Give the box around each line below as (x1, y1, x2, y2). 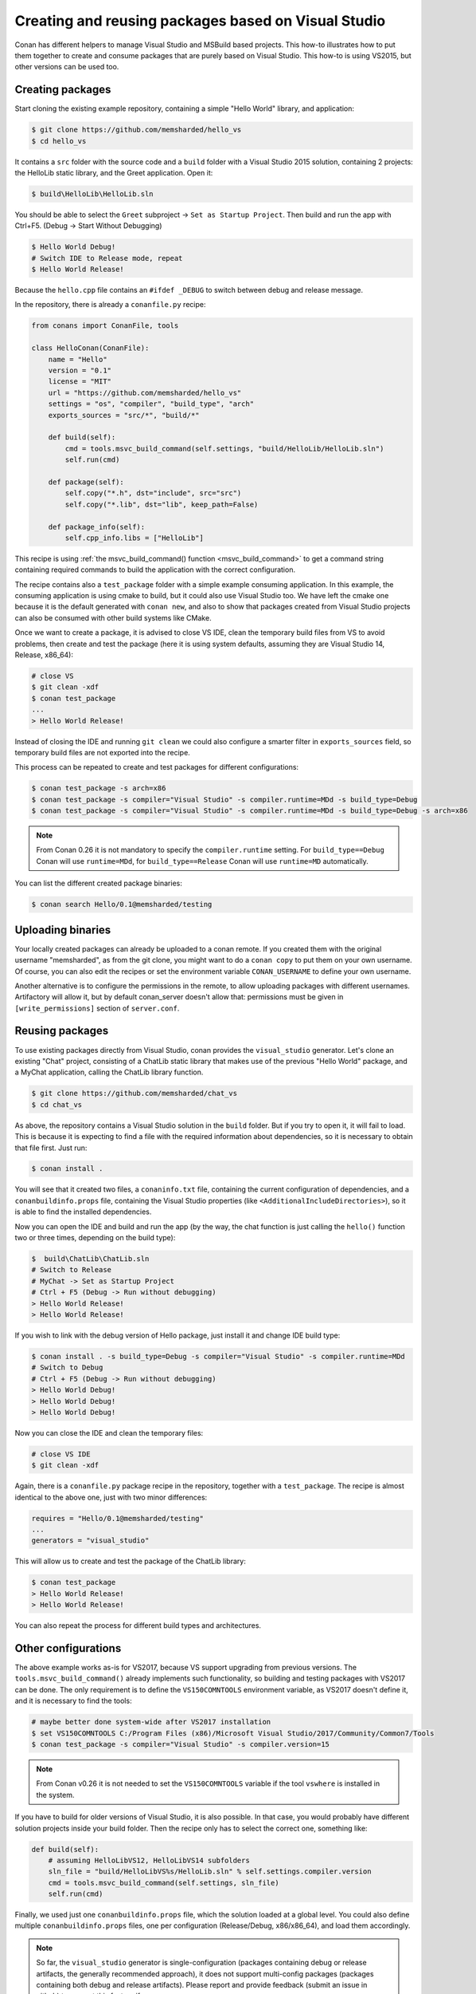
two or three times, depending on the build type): (14, 1233, 176, 1243)
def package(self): (48, 477, 125, 487)
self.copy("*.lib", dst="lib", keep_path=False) (64, 499, 259, 509)
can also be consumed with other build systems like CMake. (14, 613, 212, 622)
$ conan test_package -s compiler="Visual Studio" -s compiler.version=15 (31, 1740, 330, 1748)
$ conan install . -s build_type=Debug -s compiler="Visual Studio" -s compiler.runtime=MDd (31, 1352, 405, 1361)
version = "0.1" (48, 366, 111, 375)
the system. (36, 1790, 75, 1799)
